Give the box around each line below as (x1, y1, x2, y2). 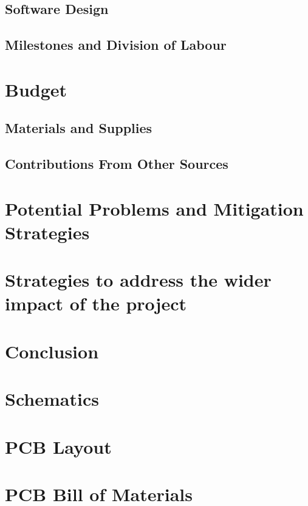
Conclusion (5, 338, 99, 363)
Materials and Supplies (5, 118, 152, 137)
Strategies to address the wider (5, 267, 272, 292)
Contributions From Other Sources (5, 154, 228, 173)
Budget (5, 77, 67, 101)
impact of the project (5, 291, 187, 316)
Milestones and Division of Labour (5, 35, 227, 54)
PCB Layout (5, 434, 112, 459)
